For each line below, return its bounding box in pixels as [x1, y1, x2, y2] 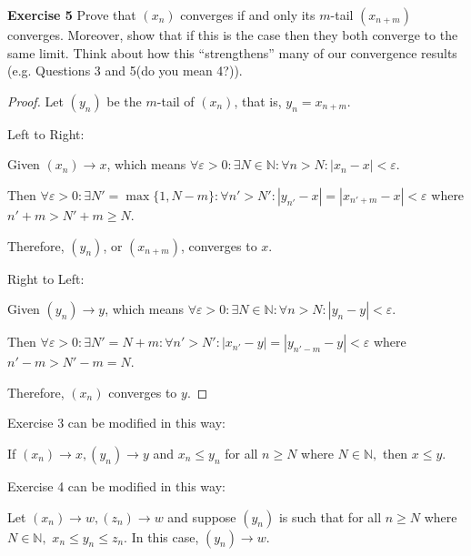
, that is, [234, 91, 282, 110]
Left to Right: [7, 124, 85, 143]
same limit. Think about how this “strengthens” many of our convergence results [7, 43, 457, 62]
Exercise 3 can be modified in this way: [7, 413, 225, 432]
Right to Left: [7, 268, 85, 288]
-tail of [156, 91, 195, 110]
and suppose [167, 507, 236, 526]
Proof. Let [7, 91, 64, 110]
